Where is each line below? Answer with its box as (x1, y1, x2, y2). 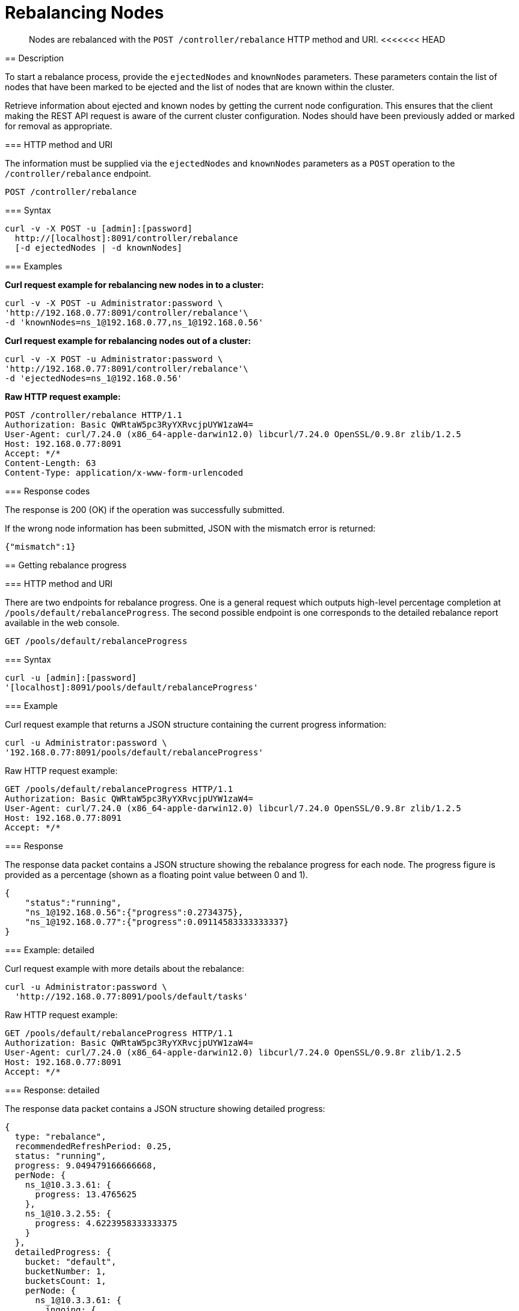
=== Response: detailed (5, 1084, 100, 1095)
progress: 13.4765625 (35, 1189, 137, 1199)
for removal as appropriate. (5, 120, 112, 131)
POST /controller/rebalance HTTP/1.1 (5, 410, 183, 420)
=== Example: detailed (5, 944, 94, 955)
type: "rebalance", (14, 1131, 106, 1141)
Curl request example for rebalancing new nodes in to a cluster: (5, 279, 264, 290)
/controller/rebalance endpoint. (5, 168, 152, 179)
